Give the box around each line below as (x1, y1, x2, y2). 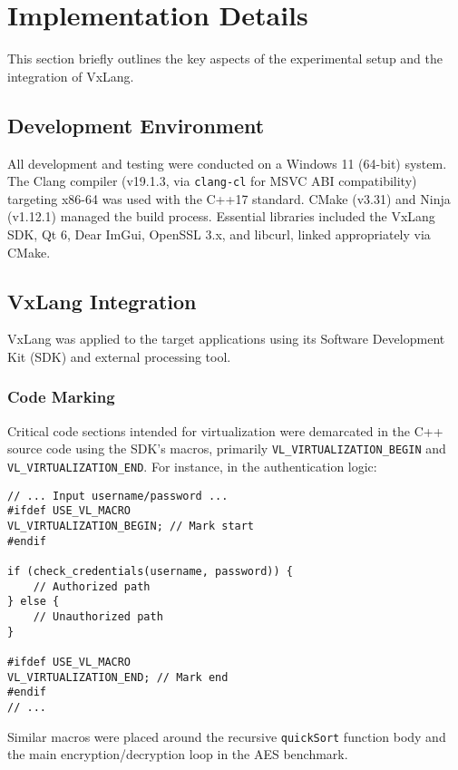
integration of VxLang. (7, 66, 134, 85)
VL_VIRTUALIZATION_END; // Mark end (7, 670, 229, 684)
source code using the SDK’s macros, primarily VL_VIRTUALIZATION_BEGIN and (7, 439, 446, 458)
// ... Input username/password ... (7, 489, 229, 502)
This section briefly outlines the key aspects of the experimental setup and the (7, 49, 443, 68)
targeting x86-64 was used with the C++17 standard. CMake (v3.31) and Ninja (7, 189, 451, 208)
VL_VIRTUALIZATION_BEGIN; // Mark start (7, 519, 255, 532)
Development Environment (7, 111, 265, 139)
